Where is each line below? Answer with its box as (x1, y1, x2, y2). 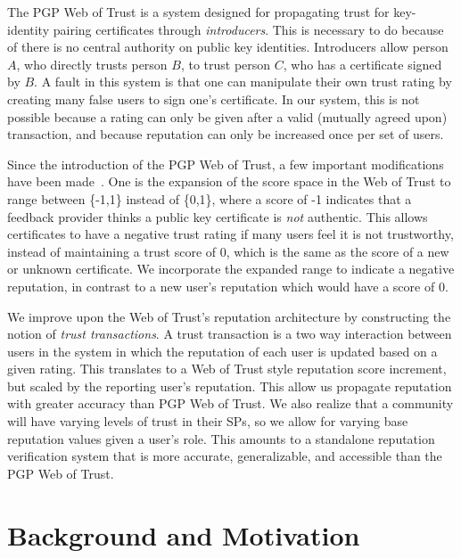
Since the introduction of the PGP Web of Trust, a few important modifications (7, 154, 444, 173)
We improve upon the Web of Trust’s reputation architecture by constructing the (7, 307, 451, 325)
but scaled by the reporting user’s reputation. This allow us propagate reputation (7, 376, 452, 395)
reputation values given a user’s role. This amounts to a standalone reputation (7, 429, 435, 447)
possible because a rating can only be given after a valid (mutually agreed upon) (7, 107, 448, 126)
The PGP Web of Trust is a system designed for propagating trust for (7, 3, 390, 21)
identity (7, 20, 50, 38)
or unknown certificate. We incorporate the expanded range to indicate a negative (7, 259, 455, 278)
